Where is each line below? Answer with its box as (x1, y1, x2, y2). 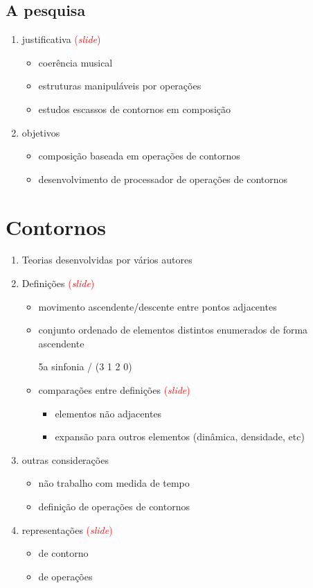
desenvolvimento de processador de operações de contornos (38, 171, 288, 186)
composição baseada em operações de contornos (38, 148, 240, 163)
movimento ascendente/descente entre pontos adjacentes (38, 299, 277, 313)
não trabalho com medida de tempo (38, 476, 190, 490)
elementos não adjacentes (55, 406, 162, 420)
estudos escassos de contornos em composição (38, 101, 231, 116)
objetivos (21, 125, 60, 139)
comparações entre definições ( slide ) (38, 383, 190, 397)
